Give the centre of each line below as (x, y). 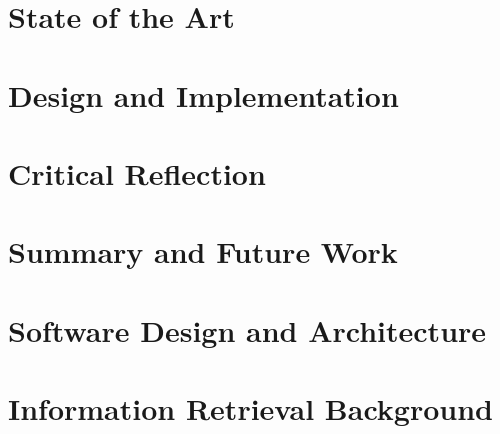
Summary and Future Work (203, 251)
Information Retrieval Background (250, 408)
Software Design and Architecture (247, 329)
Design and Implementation (203, 94)
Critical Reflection (137, 172)
